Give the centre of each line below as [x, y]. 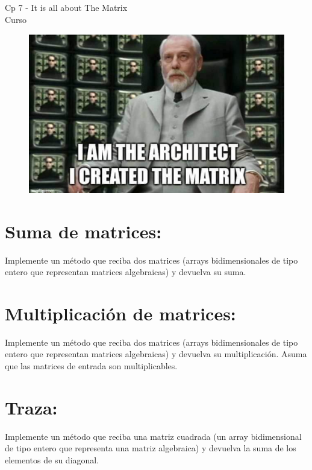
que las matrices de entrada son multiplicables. [91, 366]
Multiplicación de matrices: [120, 313]
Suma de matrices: [83, 231]
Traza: [31, 407]
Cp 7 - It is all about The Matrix [66, 7]
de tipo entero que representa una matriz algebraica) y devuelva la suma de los [151, 448]
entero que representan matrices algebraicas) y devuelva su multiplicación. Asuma [156, 354]
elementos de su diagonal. [52, 459]
